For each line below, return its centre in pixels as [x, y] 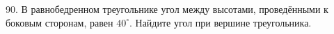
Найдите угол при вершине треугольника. [223, 22]
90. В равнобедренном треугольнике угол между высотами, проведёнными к [167, 9]
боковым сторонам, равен [59, 22]
